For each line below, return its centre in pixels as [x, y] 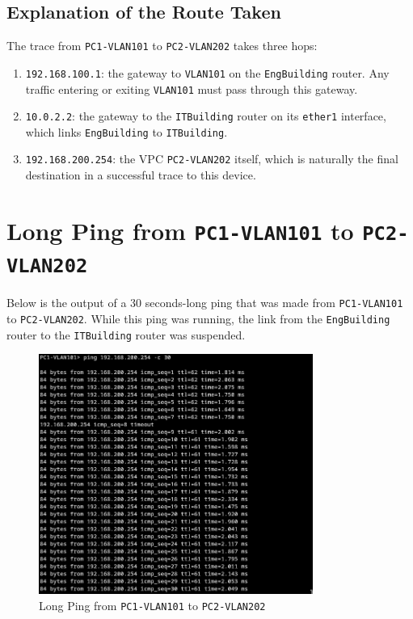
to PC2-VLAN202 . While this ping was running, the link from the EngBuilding [198, 318]
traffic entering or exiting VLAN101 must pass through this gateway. [192, 88]
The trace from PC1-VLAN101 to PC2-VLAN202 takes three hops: [162, 46]
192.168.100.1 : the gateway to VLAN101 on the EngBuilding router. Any [207, 72]
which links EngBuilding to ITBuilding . [126, 131]
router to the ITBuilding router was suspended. [126, 334]
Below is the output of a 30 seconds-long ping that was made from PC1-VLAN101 [205, 303]
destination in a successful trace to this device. [141, 175]
